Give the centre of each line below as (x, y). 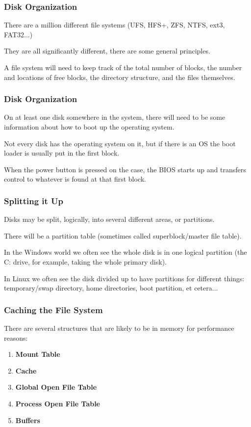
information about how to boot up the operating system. (89, 127)
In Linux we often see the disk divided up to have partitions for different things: (124, 278)
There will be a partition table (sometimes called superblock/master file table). (123, 235)
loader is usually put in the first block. (62, 153)
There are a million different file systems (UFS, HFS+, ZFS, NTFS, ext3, (114, 25)
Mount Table (38, 354)
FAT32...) (18, 34)
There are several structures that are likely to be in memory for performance (119, 328)
